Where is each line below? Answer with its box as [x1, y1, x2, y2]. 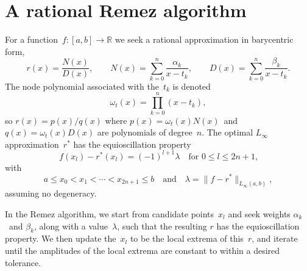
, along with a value [34, 219, 108, 232]
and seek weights [228, 208, 291, 220]
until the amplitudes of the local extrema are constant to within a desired [5, 244, 280, 256]
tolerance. [5, 256, 41, 269]
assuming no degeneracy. [5, 187, 97, 200]
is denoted [172, 79, 211, 92]
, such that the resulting [117, 219, 207, 232]
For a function [5, 33, 58, 46]
